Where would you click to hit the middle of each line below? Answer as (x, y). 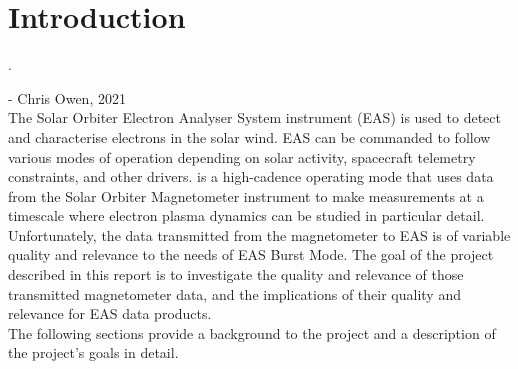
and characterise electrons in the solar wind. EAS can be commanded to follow (249, 136)
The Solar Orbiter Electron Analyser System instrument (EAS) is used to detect (254, 117)
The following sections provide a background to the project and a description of (252, 332)
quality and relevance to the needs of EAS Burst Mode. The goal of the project (251, 254)
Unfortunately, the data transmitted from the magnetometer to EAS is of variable (259, 234)
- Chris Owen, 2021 (67, 97)
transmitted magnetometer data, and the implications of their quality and (234, 293)
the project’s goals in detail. (93, 352)
